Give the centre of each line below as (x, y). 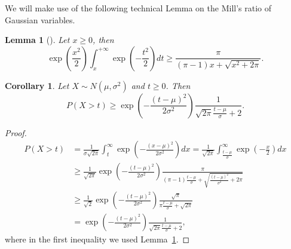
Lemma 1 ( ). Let (37, 40)
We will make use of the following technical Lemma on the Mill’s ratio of (138, 8)
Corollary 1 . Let (37, 85)
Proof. (16, 132)
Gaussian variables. (40, 19)
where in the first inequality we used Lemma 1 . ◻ (97, 239)
